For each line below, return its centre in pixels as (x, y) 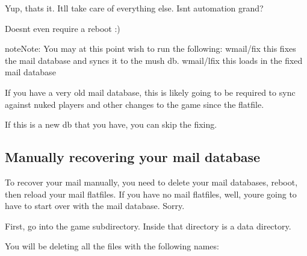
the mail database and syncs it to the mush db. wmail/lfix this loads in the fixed (154, 60)
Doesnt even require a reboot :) (63, 28)
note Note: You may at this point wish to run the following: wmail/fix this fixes (150, 48)
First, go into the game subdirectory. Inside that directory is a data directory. (148, 226)
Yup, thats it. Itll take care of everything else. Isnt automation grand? (134, 8)
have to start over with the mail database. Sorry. (95, 206)
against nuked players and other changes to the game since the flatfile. (135, 104)
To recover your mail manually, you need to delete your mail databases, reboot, (151, 182)
